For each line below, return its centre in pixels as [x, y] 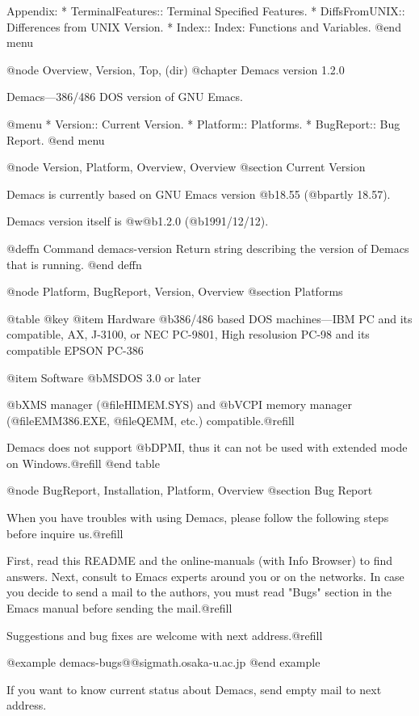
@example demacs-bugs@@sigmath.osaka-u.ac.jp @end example [163, 662]
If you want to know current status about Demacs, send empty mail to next [194, 689]
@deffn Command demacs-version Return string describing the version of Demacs [208, 248]
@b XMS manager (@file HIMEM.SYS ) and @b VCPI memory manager [179, 404]
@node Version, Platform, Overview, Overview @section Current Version [186, 167]
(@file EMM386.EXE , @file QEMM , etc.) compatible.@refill [151, 420]
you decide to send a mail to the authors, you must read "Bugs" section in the [199, 592]
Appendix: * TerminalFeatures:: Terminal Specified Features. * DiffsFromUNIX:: [206, 11]
